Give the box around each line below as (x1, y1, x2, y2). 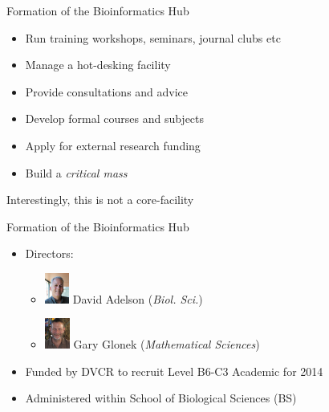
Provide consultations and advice (25, 83, 189, 100)
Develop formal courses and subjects (25, 110, 205, 127)
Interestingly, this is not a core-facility (6, 191, 194, 208)
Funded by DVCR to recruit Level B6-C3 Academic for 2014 (25, 362, 323, 379)
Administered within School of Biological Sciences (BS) (25, 390, 297, 406)
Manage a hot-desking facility (25, 56, 171, 73)
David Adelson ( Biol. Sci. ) (72, 290, 203, 307)
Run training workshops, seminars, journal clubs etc (25, 29, 281, 46)
